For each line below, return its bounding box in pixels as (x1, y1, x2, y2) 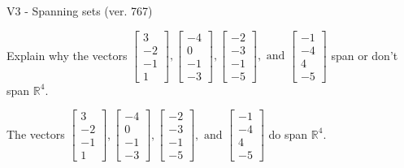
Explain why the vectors (7, 46, 128, 63)
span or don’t (331, 46, 398, 63)
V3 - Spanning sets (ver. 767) (7, 2, 153, 19)
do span (268, 125, 308, 142)
